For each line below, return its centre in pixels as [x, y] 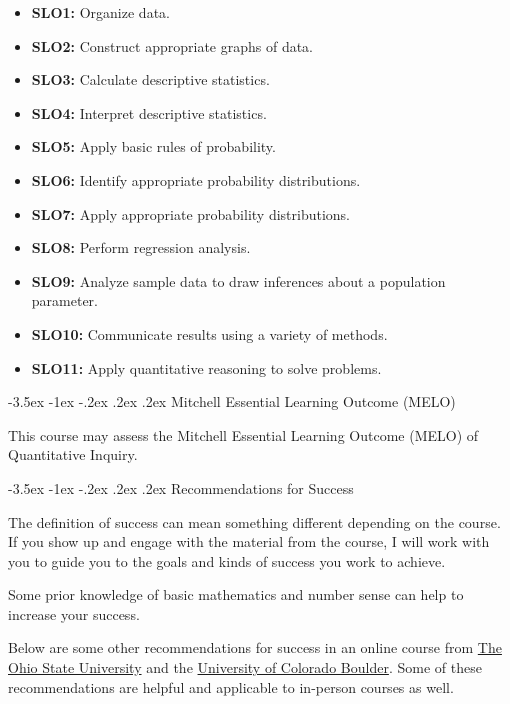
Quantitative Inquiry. [73, 454]
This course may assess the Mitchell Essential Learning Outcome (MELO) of [243, 434]
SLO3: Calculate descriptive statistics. [150, 79]
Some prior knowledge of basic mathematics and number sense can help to [236, 594]
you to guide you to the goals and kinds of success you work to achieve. [227, 560]
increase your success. [74, 613]
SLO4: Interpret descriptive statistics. [149, 112]
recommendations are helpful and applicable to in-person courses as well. [231, 686]
